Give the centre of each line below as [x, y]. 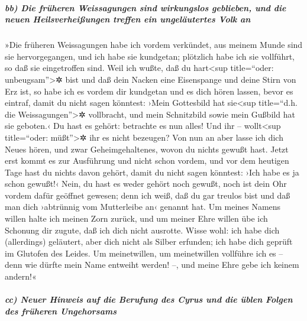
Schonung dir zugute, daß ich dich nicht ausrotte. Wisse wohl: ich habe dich [142, 230]
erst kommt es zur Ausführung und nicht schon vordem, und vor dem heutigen [147, 160]
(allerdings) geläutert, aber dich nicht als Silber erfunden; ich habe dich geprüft [149, 241]
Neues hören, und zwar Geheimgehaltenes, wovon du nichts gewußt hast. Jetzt [147, 149]
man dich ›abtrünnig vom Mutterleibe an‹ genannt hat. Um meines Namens [143, 207]
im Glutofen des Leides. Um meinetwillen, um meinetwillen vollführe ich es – [144, 253]
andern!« [21, 276]
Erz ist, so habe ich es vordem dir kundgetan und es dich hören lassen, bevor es [149, 91]
